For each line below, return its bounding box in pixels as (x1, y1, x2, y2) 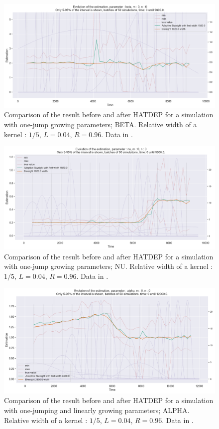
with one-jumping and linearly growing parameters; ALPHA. (4, 405, 190, 415)
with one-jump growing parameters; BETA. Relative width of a (4, 119, 197, 130)
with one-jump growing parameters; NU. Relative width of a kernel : (4, 261, 213, 271)
